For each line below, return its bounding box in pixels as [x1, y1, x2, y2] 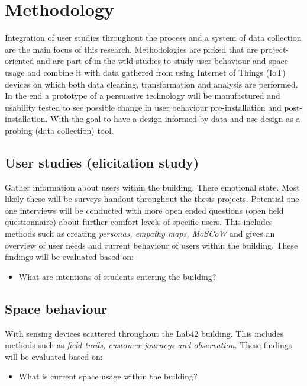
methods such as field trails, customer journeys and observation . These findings [5, 339, 292, 351]
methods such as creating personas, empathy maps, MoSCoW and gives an [5, 227, 275, 240]
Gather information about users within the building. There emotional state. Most [5, 181, 300, 193]
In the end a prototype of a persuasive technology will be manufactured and [5, 89, 280, 102]
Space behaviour [5, 299, 107, 317]
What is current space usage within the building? [18, 370, 198, 382]
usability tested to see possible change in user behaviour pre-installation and [5, 101, 282, 113]
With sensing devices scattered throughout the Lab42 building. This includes [5, 327, 284, 339]
